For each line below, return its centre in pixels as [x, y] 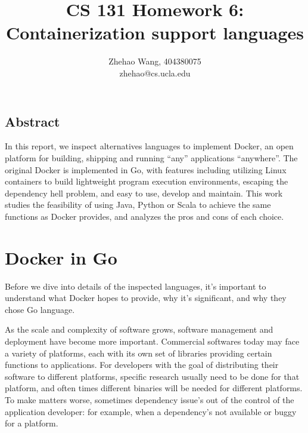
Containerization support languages [155, 33]
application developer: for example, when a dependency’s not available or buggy [151, 411]
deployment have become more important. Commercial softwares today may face [152, 341]
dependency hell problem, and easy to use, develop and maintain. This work [144, 193]
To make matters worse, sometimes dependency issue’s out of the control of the [150, 399]
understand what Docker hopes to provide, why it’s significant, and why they [146, 298]
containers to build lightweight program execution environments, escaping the [147, 181]
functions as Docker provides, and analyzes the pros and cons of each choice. [144, 216]
